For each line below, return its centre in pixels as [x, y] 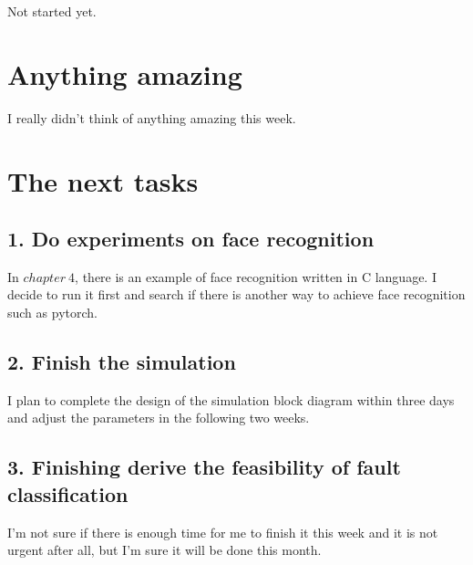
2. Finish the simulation [122, 362]
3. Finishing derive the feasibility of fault [204, 467]
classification [68, 493]
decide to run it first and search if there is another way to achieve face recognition [236, 294]
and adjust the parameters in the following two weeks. [159, 418]
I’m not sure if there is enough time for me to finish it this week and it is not [223, 532]
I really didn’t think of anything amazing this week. [152, 117]
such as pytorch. [52, 313]
